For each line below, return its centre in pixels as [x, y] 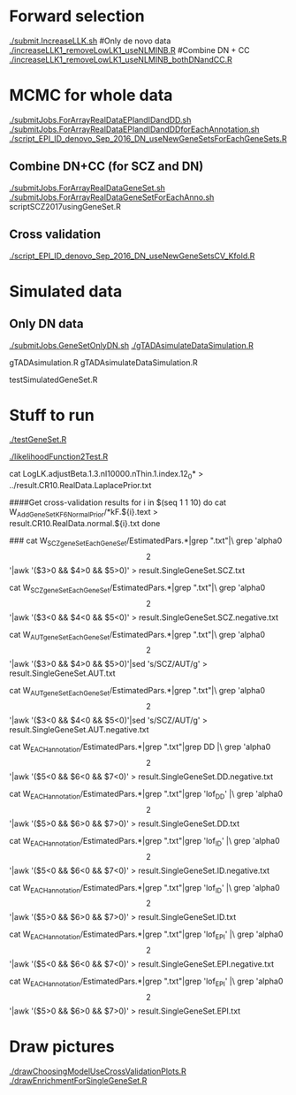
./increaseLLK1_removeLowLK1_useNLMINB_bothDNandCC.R [121, 59]
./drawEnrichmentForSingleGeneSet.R [78, 1080]
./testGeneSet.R [38, 440]
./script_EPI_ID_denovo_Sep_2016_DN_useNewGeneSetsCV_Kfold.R [132, 256]
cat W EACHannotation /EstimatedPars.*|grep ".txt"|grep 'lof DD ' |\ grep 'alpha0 [146, 795]
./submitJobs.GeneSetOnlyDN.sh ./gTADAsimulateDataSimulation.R [131, 345]
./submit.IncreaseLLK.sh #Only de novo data [90, 41]
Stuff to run [52, 415]
